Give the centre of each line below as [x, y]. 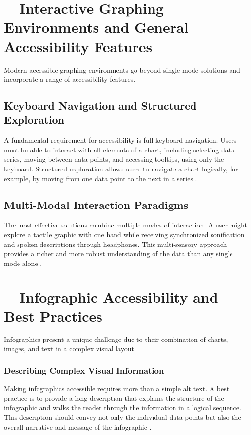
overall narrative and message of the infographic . [78, 426]
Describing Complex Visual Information [84, 370]
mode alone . [23, 263]
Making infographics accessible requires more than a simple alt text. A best [117, 388]
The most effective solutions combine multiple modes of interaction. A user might [125, 225]
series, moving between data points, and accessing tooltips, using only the [114, 159]
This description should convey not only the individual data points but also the [123, 417]
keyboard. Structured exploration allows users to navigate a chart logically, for [121, 169]
